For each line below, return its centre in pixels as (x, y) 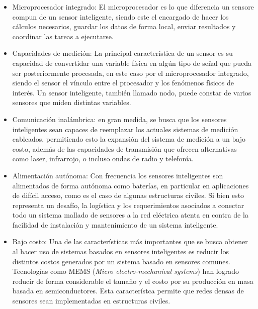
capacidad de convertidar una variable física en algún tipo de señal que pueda (132, 63)
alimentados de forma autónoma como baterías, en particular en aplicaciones (131, 185)
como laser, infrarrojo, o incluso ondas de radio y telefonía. (103, 159)
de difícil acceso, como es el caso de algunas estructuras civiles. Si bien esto (128, 195)
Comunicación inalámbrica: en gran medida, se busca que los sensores (119, 119)
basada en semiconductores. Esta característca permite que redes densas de (128, 291)
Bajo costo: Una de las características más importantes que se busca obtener (130, 241)
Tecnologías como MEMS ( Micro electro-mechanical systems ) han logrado (126, 271)
